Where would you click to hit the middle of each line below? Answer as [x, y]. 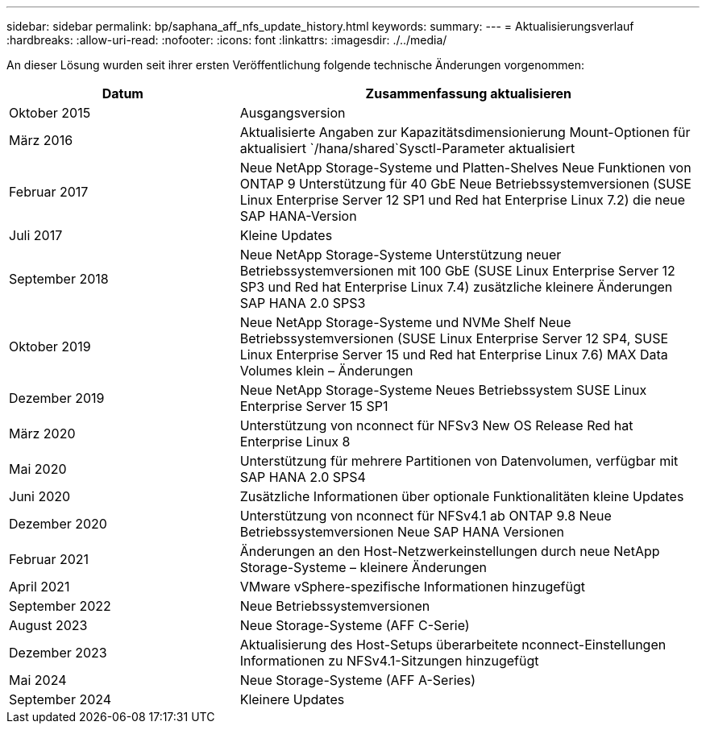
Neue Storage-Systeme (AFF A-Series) [358, 680]
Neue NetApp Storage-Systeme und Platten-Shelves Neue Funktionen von [465, 168]
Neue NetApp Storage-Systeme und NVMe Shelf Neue [405, 322]
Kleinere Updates [292, 699]
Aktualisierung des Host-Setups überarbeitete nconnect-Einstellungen [453, 645]
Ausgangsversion [293, 113]
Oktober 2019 [50, 346]
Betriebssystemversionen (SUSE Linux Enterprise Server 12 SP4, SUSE [454, 338]
